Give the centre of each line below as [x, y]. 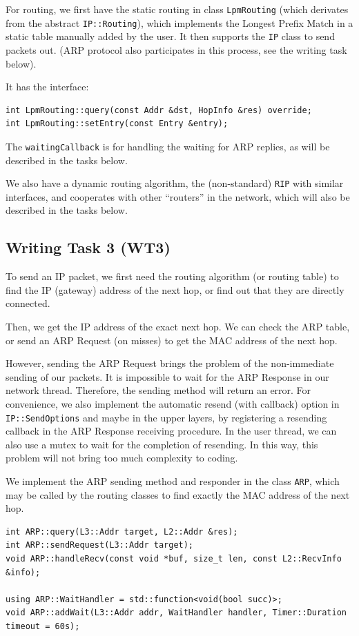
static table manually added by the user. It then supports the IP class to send [170, 36]
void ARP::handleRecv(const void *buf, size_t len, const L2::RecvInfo [174, 559]
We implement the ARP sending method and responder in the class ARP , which [173, 481]
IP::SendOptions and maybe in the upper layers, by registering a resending [166, 417]
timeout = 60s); [43, 627]
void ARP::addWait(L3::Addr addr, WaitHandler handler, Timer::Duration [176, 613]
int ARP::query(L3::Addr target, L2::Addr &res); [122, 531]
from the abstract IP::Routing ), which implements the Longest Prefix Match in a [179, 22]
